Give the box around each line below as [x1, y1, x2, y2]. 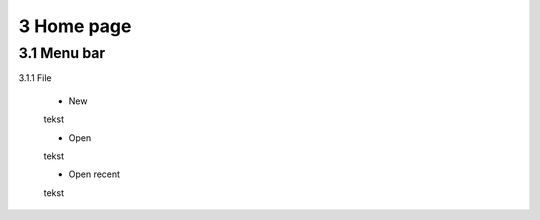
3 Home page [18, 15, 132, 37]
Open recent [68, 168, 120, 180]
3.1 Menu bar [18, 44, 106, 62]
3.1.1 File [18, 72, 52, 84]
